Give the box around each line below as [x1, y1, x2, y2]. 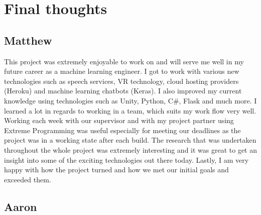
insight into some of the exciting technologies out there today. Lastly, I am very [4, 154, 249, 165]
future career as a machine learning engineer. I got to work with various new [4, 66, 239, 76]
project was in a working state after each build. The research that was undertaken [4, 135, 256, 145]
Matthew [4, 32, 52, 48]
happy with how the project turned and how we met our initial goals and [4, 164, 229, 175]
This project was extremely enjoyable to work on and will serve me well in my [4, 56, 244, 66]
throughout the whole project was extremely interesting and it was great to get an [4, 144, 257, 155]
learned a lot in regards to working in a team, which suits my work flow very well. [4, 105, 256, 116]
